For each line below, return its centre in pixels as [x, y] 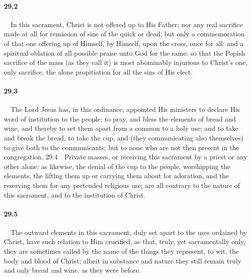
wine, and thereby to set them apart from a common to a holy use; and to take [121, 128]
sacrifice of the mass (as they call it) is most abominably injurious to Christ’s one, [126, 62]
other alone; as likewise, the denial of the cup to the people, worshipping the [117, 166]
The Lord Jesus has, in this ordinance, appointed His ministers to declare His [125, 109]
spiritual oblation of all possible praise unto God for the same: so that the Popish [125, 53]
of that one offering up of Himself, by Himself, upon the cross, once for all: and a [124, 43]
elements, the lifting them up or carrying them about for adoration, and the [117, 176]
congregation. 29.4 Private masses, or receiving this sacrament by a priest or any [125, 157]
